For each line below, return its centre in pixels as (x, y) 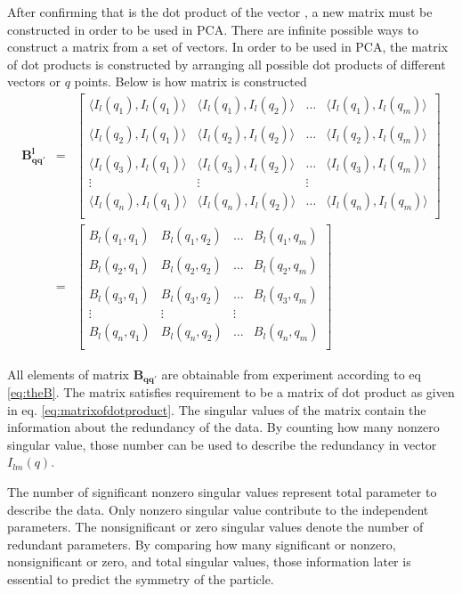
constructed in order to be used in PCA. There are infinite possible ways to (213, 29)
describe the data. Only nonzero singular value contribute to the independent (218, 509)
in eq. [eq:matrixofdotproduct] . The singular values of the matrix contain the (217, 409)
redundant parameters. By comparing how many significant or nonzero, (202, 544)
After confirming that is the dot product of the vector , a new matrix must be (220, 12)
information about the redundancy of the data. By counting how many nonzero (223, 427)
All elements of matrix (68, 374)
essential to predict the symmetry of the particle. (141, 578)
